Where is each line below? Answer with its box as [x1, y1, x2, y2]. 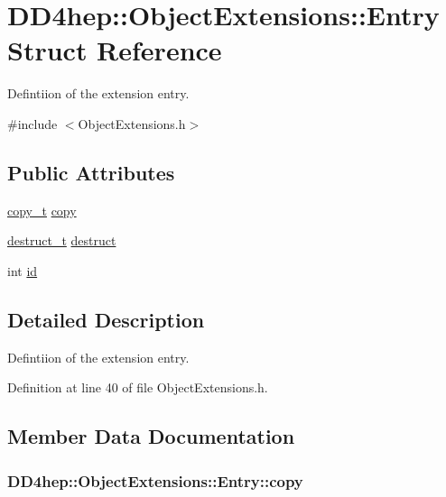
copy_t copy [7, 200, 77, 219]
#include [7, 114, 58, 133]
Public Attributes [7, 158, 175, 186]
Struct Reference [7, 32, 222, 69]
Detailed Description [7, 305, 205, 333]
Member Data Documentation [7, 422, 295, 450]
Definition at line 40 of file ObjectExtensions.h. [7, 378, 268, 397]
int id [7, 261, 38, 280]
